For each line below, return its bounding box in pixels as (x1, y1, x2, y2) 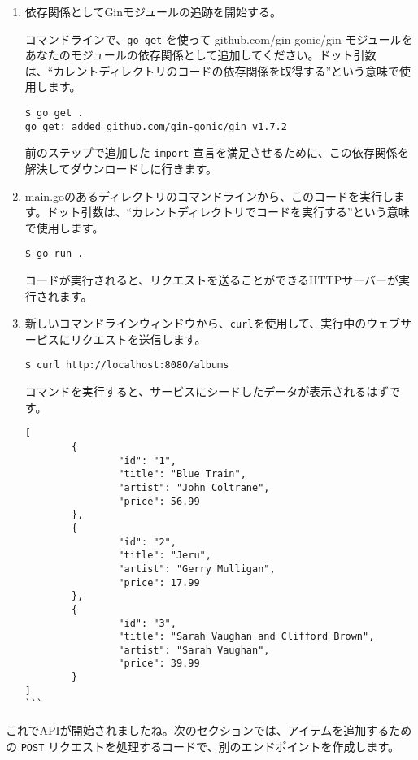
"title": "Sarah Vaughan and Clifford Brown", (118, 631, 375, 643)
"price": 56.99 (118, 495, 200, 507)
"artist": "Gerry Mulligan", (118, 562, 276, 575)
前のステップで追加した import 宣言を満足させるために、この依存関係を (24, 144, 409, 161)
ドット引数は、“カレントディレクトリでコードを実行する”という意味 (46, 203, 410, 220)
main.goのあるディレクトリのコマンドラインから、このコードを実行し (24, 187, 394, 204)
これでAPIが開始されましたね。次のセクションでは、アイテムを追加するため (6, 722, 412, 739)
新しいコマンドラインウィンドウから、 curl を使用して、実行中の (24, 315, 367, 332)
